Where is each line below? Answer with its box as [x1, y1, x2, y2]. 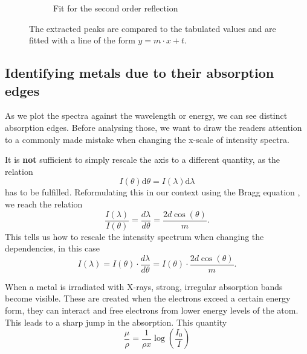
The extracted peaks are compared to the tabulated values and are [29, 22, 276, 34]
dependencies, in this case [5, 242, 100, 254]
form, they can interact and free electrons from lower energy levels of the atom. [5, 304, 299, 317]
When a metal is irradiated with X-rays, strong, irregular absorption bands [5, 280, 283, 292]
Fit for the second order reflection [53, 2, 178, 14]
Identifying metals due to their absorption [5, 63, 274, 82]
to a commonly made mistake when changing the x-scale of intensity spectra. [5, 133, 289, 145]
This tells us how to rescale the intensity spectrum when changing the [5, 230, 264, 242]
